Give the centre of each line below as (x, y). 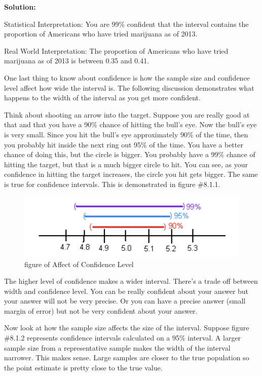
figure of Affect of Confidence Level (79, 264)
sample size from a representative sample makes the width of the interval (117, 347)
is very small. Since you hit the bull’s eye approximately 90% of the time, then (126, 134)
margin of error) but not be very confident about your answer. (101, 310)
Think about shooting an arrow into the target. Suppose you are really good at (127, 114)
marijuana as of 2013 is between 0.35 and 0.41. (77, 61)
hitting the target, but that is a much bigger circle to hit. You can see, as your (126, 164)
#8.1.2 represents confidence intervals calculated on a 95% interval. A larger (123, 338)
